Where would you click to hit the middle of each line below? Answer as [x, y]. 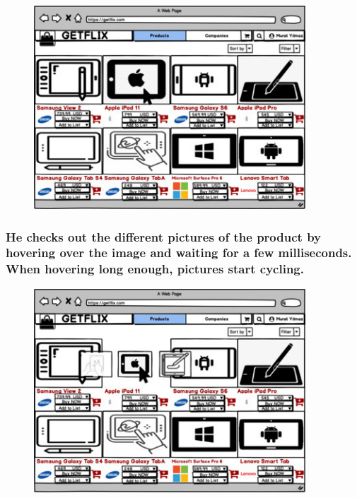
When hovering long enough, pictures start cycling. [155, 269]
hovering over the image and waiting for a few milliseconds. [179, 253]
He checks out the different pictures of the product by [164, 236]
